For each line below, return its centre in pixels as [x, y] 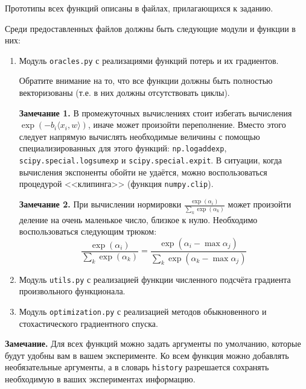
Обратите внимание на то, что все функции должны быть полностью [146, 81]
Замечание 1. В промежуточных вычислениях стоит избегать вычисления [155, 112]
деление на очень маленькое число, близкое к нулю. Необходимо [138, 219]
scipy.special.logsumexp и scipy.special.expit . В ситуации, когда [151, 160]
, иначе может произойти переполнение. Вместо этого [187, 125]
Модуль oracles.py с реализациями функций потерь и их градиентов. [149, 60]
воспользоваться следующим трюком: [88, 231]
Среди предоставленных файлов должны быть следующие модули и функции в [150, 28]
